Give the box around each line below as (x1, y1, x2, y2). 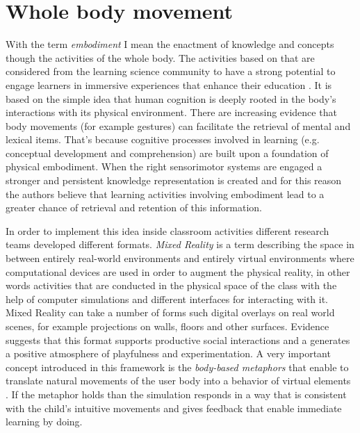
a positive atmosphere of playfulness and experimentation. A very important (6, 346, 331, 361)
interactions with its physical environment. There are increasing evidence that (6, 105, 337, 120)
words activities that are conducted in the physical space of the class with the (6, 278, 337, 293)
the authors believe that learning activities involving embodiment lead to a (6, 186, 325, 201)
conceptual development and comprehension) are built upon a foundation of (6, 145, 329, 160)
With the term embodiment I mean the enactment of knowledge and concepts (6, 37, 334, 51)
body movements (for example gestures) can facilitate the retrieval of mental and (6, 118, 351, 133)
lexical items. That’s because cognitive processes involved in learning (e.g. (6, 132, 320, 147)
